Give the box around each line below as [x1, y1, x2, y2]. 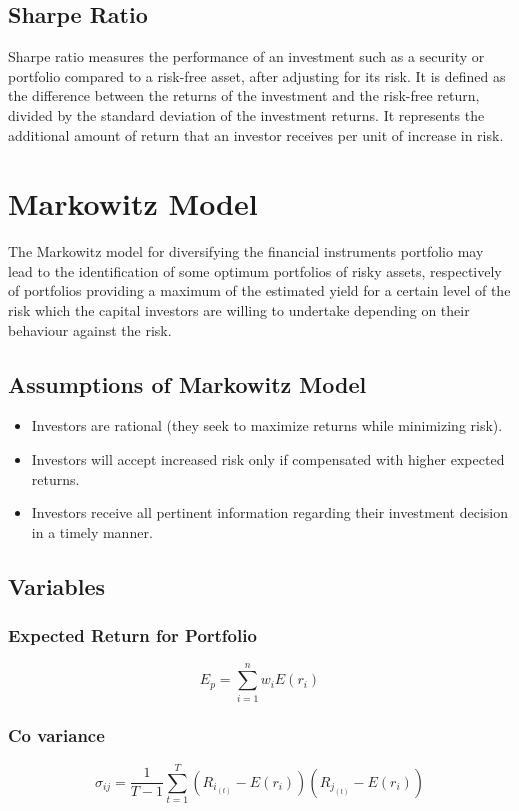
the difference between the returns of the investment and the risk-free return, [8, 85, 480, 106]
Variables [8, 570, 106, 601]
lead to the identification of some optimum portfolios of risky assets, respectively [8, 260, 502, 281]
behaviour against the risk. [8, 319, 172, 340]
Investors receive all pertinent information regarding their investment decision [31, 502, 508, 523]
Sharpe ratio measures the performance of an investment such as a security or [8, 46, 485, 67]
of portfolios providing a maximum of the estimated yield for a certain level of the [8, 280, 511, 301]
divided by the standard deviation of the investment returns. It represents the [8, 104, 485, 125]
